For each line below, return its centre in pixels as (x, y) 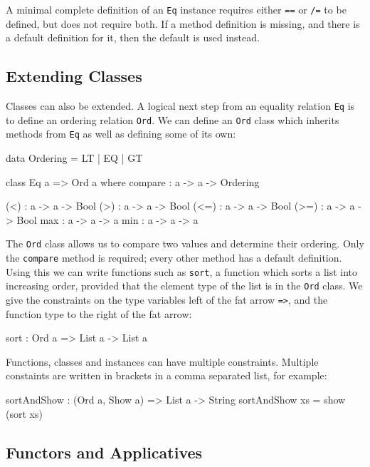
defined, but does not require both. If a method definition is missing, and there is (183, 23)
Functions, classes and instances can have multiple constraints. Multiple (162, 361)
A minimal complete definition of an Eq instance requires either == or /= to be (176, 9)
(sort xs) (24, 413)
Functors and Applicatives (104, 452)
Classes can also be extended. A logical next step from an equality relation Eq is (180, 106)
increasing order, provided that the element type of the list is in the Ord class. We (184, 286)
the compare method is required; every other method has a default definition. (174, 258)
